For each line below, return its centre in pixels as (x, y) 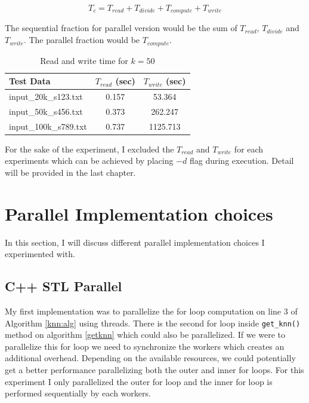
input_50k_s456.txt (46, 111)
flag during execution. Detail (242, 161)
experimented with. (40, 254)
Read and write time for (84, 60)
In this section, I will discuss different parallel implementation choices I (135, 242)
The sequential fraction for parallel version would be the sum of (121, 28)
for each (249, 149)
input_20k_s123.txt (46, 96)
